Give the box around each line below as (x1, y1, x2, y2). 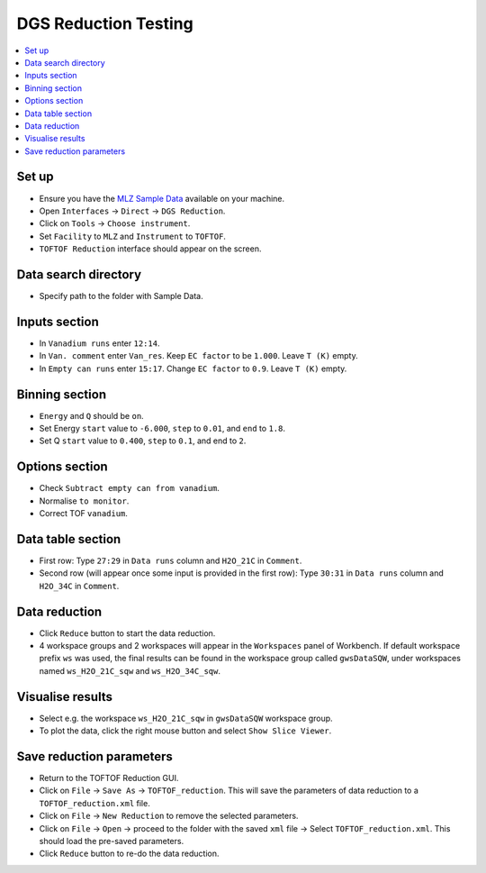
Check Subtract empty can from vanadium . (39, 483, 220, 494)
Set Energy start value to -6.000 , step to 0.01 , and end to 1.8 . (39, 423, 285, 434)
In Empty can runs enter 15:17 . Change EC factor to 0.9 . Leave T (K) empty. (39, 363, 347, 374)
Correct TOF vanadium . (39, 508, 128, 519)
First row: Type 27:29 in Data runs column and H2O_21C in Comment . (39, 555, 302, 567)
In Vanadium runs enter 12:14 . (39, 338, 160, 349)
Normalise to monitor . (39, 496, 130, 506)
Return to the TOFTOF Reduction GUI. (39, 773, 179, 784)
